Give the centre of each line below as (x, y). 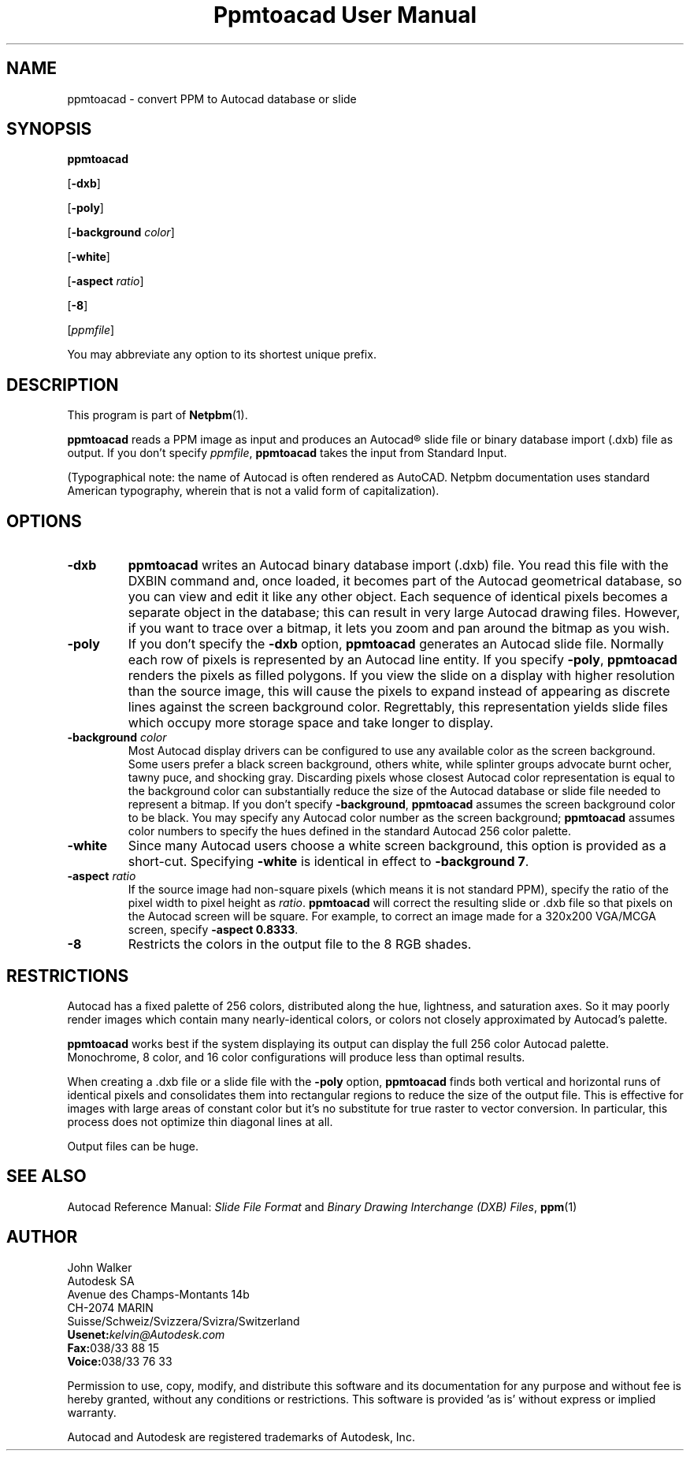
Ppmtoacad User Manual (345, 15)
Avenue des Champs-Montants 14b (158, 1294)
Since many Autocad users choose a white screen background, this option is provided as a (397, 846)
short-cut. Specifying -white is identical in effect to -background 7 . (328, 862)
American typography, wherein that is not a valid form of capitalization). (253, 491)
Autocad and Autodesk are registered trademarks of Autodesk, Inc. (241, 1437)
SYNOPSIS (49, 129)
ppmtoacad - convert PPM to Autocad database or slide (212, 98)
